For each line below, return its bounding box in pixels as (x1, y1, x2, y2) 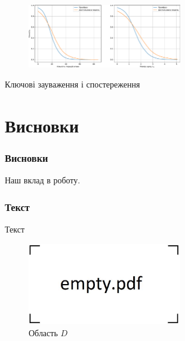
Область (29, 326, 58, 339)
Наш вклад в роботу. (5, 174, 81, 186)
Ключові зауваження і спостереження (5, 78, 140, 90)
